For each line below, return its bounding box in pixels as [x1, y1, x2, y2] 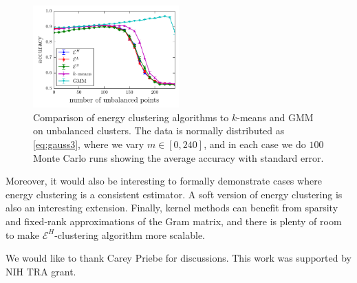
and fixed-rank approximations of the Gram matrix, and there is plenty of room [6, 213, 342, 228]
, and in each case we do [204, 136, 306, 151]
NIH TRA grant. [6, 264, 76, 278]
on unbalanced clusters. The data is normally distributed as [33, 123, 285, 138]
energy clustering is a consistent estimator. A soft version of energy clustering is [6, 187, 343, 201]
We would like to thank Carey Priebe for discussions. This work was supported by [6, 251, 351, 265]
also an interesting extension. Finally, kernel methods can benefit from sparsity [6, 200, 338, 215]
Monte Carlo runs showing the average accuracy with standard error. [33, 150, 324, 165]
